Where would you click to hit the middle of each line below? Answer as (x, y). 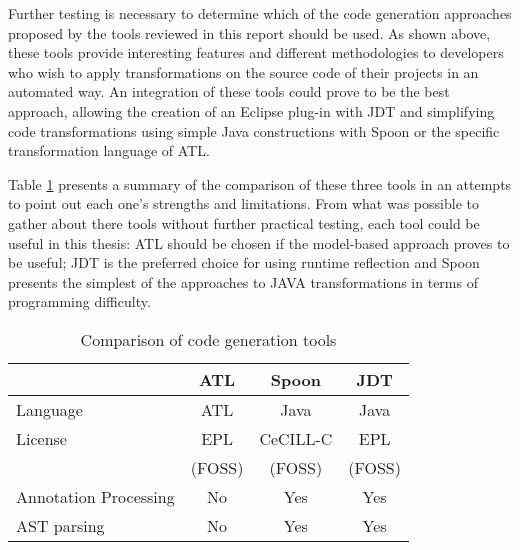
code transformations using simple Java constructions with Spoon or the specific (254, 130)
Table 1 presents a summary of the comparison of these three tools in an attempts (260, 183)
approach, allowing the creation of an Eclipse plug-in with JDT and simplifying (251, 110)
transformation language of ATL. (109, 150)
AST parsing (60, 525)
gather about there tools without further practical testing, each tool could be (244, 222)
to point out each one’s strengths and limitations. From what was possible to (243, 203)
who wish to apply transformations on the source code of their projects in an (243, 71)
